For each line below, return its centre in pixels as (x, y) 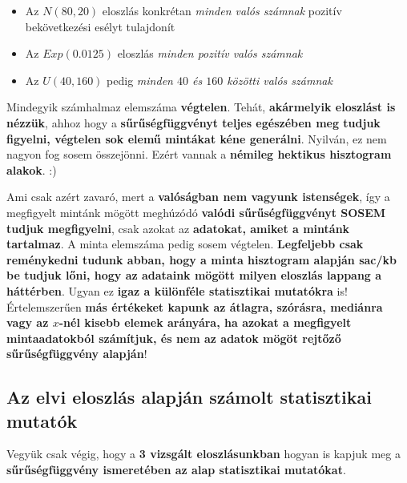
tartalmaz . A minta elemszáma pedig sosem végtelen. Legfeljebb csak (185, 244)
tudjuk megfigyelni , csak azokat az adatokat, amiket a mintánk (178, 228)
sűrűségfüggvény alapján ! (77, 354)
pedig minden (140, 80)
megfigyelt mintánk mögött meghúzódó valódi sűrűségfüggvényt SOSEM (196, 212)
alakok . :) (32, 169)
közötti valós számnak (280, 80)
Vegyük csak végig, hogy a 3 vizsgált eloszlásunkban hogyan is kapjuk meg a (203, 454)
